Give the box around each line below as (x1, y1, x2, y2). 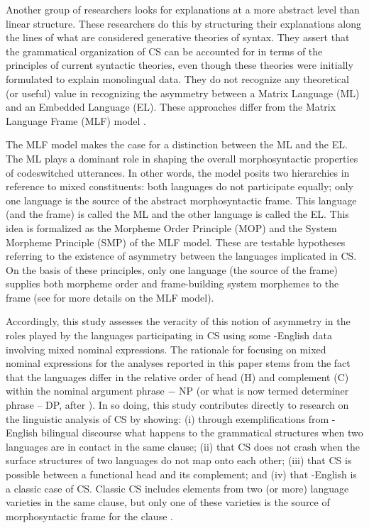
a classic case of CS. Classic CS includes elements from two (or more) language (6, 480, 349, 495)
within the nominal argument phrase (6, 383, 165, 398)
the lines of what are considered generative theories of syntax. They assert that (6, 30, 350, 45)
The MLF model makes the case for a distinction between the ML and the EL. (6, 137, 348, 152)
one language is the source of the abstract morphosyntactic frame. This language (6, 192, 357, 207)
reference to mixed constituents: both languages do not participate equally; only (6, 179, 353, 194)
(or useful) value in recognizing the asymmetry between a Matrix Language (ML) (6, 85, 360, 100)
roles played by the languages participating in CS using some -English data (6, 328, 332, 343)
